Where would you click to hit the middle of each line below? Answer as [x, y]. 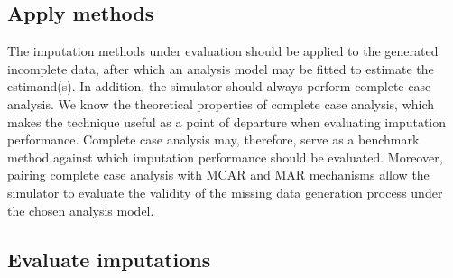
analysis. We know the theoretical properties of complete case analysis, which [221, 103]
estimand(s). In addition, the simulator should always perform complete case [219, 86]
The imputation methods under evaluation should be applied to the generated [223, 51]
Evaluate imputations [109, 259]
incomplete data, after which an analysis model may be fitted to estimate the [221, 68]
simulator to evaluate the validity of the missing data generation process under [225, 192]
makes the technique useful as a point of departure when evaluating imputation [227, 121]
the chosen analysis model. [81, 210]
